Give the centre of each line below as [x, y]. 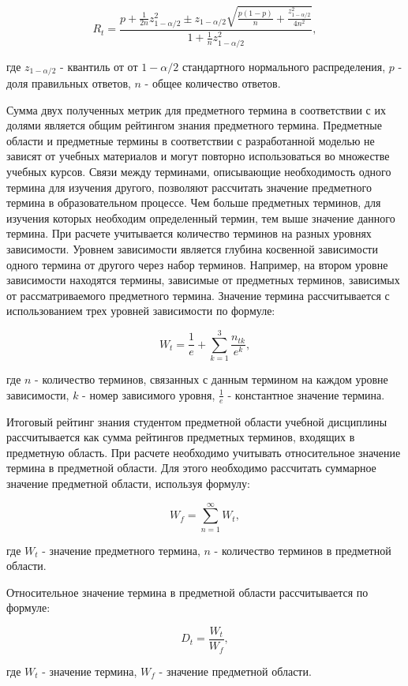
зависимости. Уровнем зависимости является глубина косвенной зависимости [192, 249]
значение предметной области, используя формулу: [128, 483]
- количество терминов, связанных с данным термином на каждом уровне [211, 379]
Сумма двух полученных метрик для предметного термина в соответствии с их [196, 109]
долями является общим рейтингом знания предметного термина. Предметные [194, 125]
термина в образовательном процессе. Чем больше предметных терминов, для [194, 202]
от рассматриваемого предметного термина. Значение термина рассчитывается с [198, 295]
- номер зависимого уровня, [149, 394]
